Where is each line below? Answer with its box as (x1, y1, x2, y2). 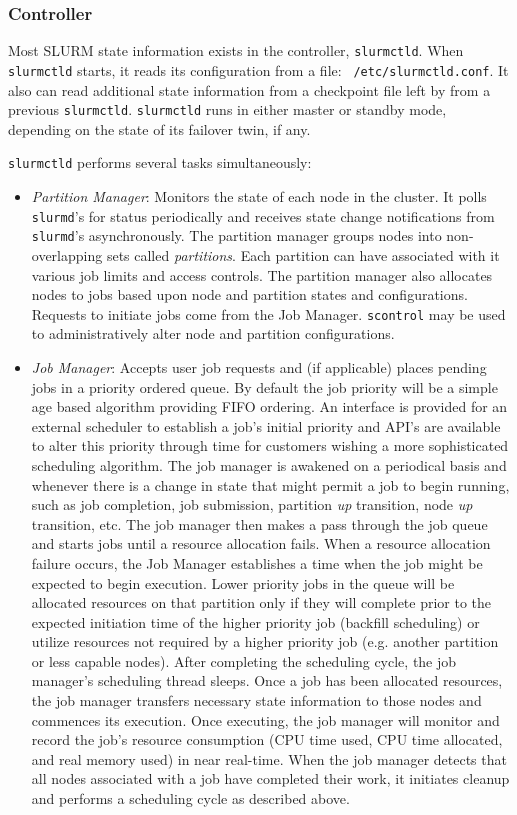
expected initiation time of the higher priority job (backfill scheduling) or (31, 611, 480, 632)
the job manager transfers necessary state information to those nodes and (31, 690, 482, 711)
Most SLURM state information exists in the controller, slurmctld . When (8, 40, 464, 61)
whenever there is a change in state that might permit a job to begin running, (31, 474, 510, 495)
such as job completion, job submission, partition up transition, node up (31, 494, 473, 515)
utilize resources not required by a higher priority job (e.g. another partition (31, 631, 499, 652)
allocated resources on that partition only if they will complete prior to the (31, 592, 492, 613)
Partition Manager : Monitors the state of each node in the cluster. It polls (31, 186, 487, 207)
